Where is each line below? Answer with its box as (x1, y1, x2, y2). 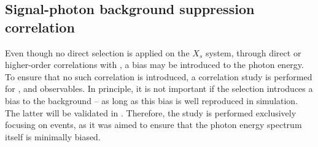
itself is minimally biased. (5, 130, 101, 143)
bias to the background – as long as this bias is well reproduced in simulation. (5, 94, 298, 107)
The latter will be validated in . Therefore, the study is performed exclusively (5, 106, 297, 119)
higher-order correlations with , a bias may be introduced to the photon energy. (5, 58, 304, 71)
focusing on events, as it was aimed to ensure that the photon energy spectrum (5, 118, 302, 131)
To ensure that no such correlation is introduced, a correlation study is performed (5, 70, 312, 83)
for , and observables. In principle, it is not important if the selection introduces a (5, 82, 313, 95)
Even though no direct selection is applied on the (5, 46, 190, 59)
